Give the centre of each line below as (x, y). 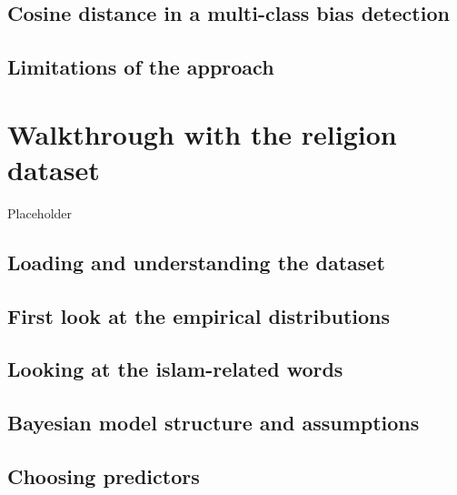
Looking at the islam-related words (175, 369)
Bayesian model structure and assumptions (214, 423)
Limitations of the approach (141, 67)
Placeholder (40, 212)
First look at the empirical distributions (199, 315)
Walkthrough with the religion (202, 133)
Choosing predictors (104, 475)
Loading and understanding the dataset (196, 262)
